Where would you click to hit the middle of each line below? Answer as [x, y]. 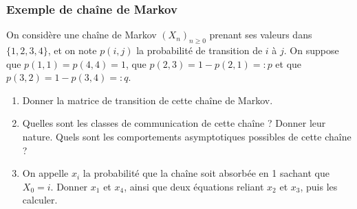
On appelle [45, 173]
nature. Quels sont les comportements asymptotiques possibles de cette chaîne [187, 136]
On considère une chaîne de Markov [82, 35]
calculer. [40, 200]
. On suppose [311, 50]
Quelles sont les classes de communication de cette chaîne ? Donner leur [174, 123]
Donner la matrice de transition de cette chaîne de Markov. [148, 100]
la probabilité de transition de [199, 50]
